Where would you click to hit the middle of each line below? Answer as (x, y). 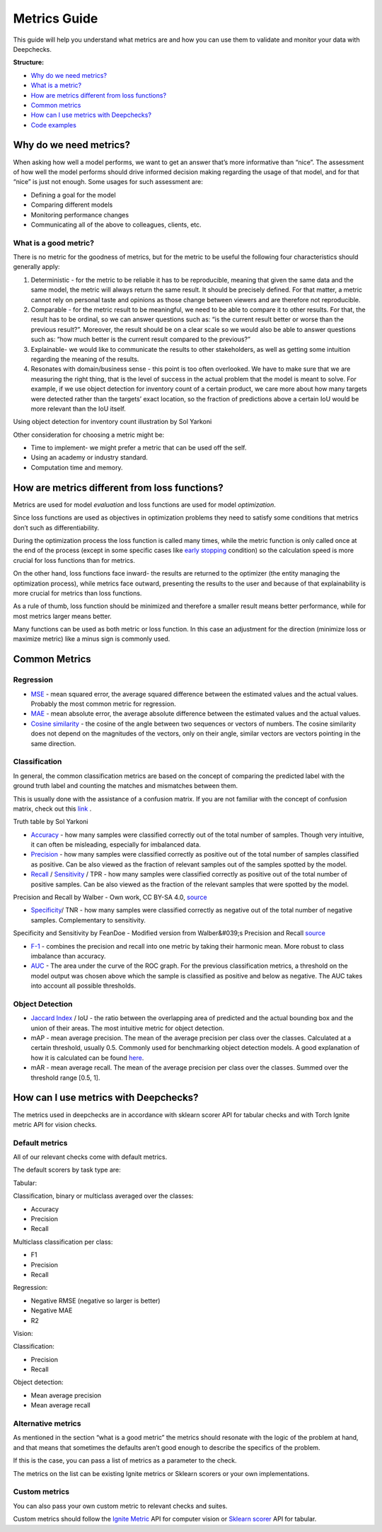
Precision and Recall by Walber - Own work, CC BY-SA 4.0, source (110, 897)
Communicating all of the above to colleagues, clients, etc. (116, 224)
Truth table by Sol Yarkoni (51, 822)
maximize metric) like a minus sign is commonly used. (92, 639)
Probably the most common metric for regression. (103, 704)
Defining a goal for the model (73, 195)
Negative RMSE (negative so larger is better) (95, 1301)
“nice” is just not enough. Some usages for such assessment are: (108, 182)
